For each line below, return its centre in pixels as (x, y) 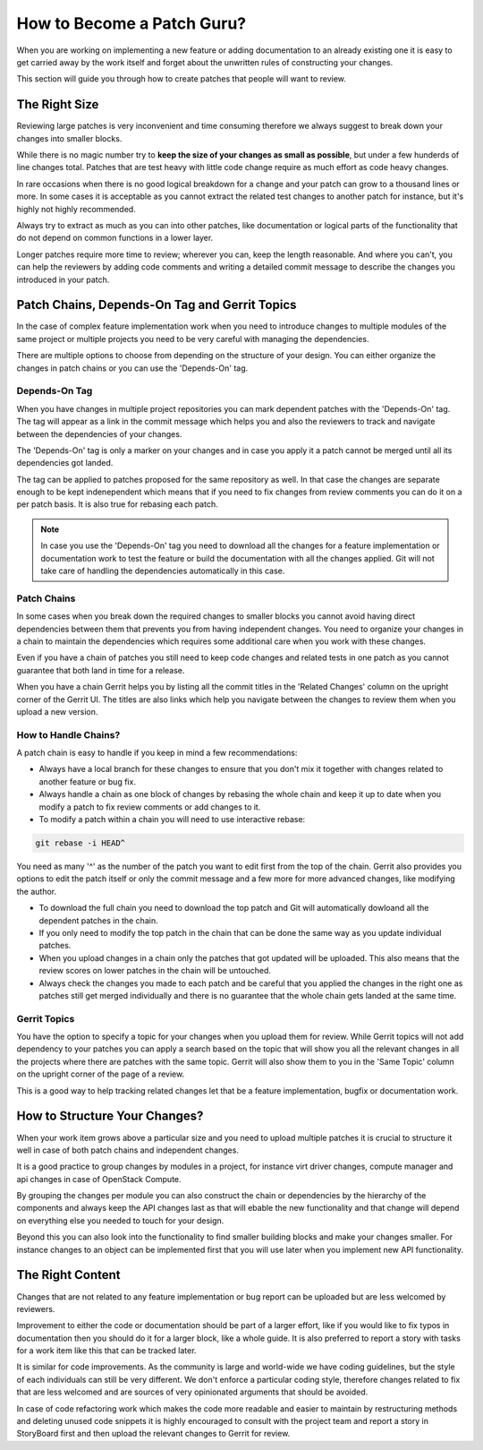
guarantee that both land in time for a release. (101, 670)
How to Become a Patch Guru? (131, 23)
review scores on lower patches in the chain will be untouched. (155, 971)
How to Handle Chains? (68, 734)
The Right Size (58, 104)
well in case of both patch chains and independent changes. (127, 1150)
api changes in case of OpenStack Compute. (99, 1179)
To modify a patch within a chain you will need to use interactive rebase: (172, 819)
